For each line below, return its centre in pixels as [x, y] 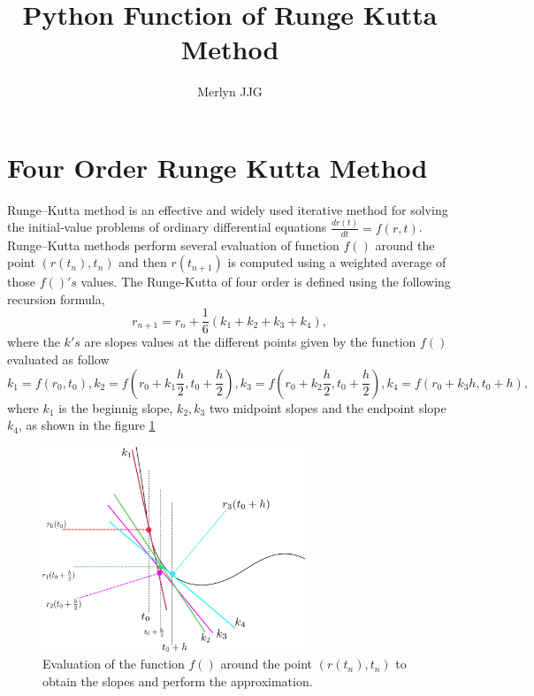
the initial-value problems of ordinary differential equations [167, 227]
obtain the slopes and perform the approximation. [178, 681]
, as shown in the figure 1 [87, 425]
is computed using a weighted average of [337, 262]
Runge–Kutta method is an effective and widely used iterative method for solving [228, 209]
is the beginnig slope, [116, 407]
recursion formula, [56, 298]
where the [34, 342]
